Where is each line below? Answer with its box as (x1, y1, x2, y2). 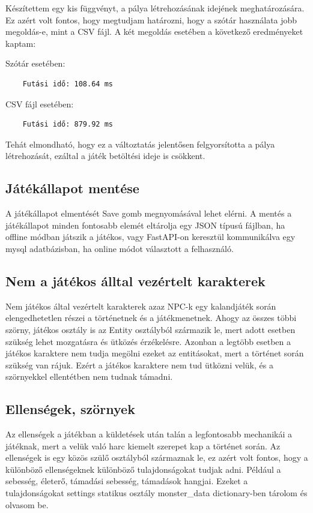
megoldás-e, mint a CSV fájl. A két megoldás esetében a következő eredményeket (5, 25, 303, 38)
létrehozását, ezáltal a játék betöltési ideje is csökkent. (5, 149, 205, 162)
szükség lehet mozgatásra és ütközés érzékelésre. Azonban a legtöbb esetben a (5, 335, 291, 347)
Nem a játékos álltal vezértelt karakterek (5, 271, 266, 290)
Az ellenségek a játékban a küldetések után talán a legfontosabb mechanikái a (5, 428, 292, 440)
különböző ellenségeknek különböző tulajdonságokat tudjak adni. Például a (5, 463, 281, 475)
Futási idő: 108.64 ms (22, 79, 113, 88)
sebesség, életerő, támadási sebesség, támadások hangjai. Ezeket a (5, 475, 248, 487)
